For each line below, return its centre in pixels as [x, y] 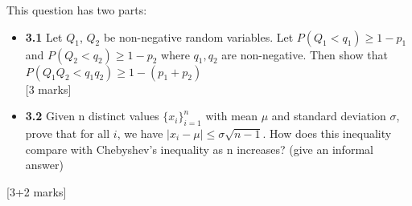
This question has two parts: [77, 10]
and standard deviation [329, 116]
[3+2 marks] [37, 191]
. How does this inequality [327, 133]
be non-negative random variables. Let [198, 36]
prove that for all [68, 133]
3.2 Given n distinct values [92, 116]
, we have [140, 133]
